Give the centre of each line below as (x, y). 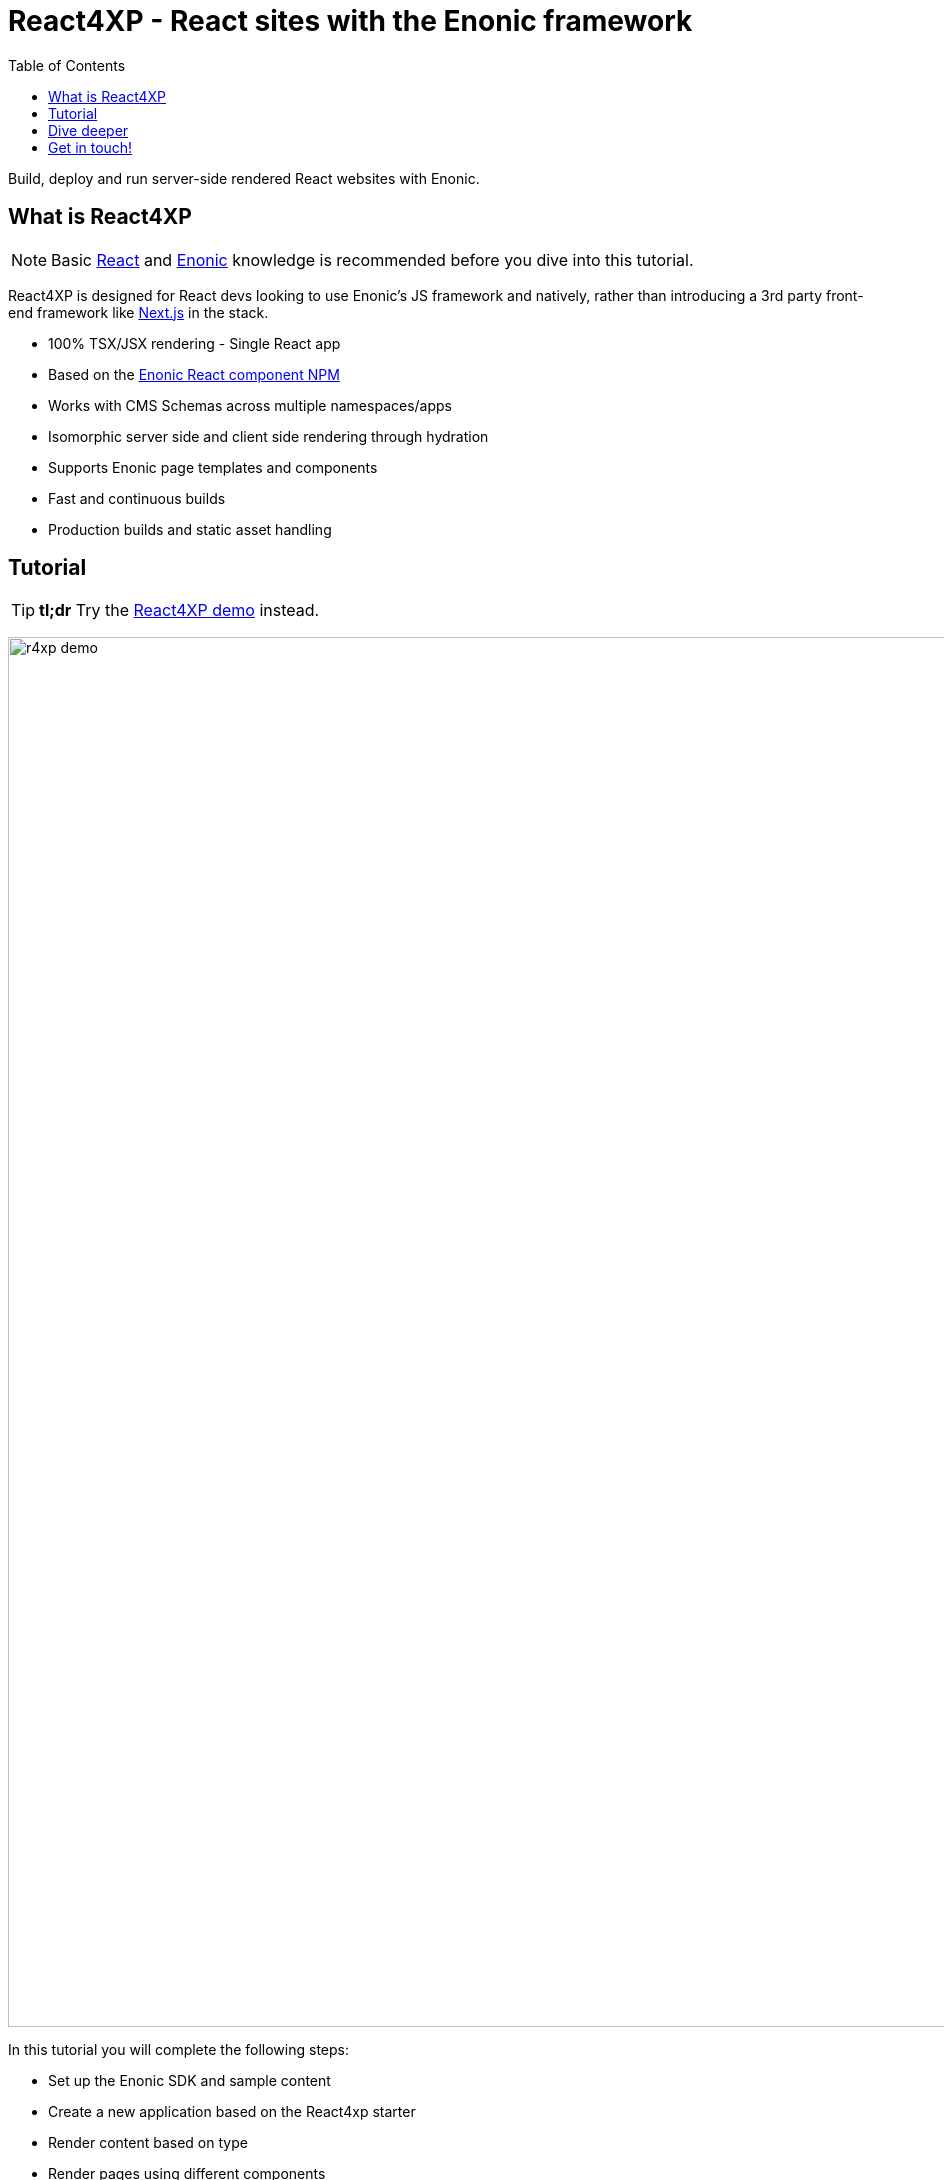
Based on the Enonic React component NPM (194, 374)
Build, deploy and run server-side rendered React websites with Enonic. (244, 178)
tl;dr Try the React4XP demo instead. (179, 610)
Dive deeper (88, 130)
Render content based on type (148, 2143)
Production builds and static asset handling (190, 529)
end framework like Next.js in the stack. (138, 312)
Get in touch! (90, 147)
